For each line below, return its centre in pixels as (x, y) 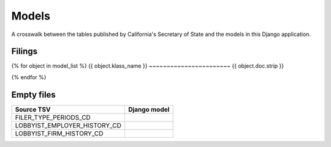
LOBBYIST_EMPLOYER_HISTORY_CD (68, 125)
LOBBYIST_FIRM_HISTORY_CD (59, 133)
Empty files (34, 95)
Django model (149, 109)
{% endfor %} (29, 77)
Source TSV (33, 109)
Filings (25, 52)
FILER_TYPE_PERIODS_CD (53, 117)
